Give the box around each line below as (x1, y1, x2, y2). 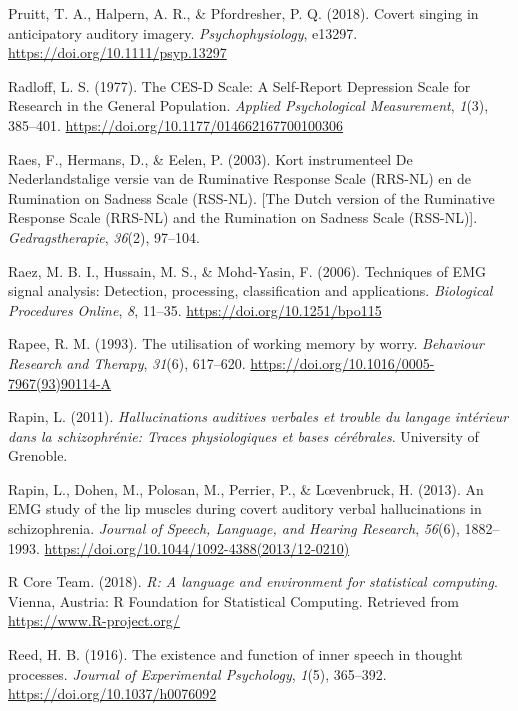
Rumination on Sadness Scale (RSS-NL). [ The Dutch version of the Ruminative (8, 187, 495, 208)
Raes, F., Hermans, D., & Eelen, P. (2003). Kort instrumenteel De (8, 148, 413, 169)
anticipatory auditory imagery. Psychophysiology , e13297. (8, 22, 358, 43)
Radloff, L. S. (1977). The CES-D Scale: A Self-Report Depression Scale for (8, 75, 471, 96)
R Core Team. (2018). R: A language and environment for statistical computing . (8, 571, 498, 592)
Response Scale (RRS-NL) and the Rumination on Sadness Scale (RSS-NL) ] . (8, 207, 478, 228)
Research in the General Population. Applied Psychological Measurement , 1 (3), (8, 95, 489, 116)
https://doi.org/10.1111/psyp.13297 (8, 42, 227, 63)
